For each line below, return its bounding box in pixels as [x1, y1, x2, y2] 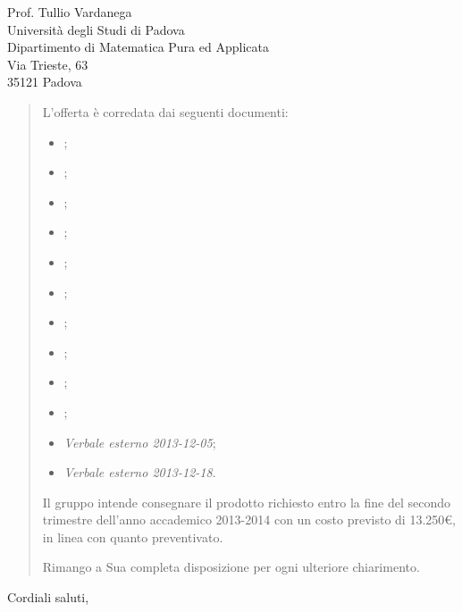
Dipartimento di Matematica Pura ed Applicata [7, 38, 269, 56]
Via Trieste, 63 [7, 54, 88, 73]
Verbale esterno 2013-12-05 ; [63, 432, 216, 451]
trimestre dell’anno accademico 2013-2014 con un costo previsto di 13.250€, [42, 510, 456, 529]
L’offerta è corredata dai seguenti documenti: [42, 102, 289, 121]
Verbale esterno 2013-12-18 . [63, 463, 216, 482]
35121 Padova [7, 72, 82, 91]
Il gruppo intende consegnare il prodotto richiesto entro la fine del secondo [42, 492, 451, 511]
